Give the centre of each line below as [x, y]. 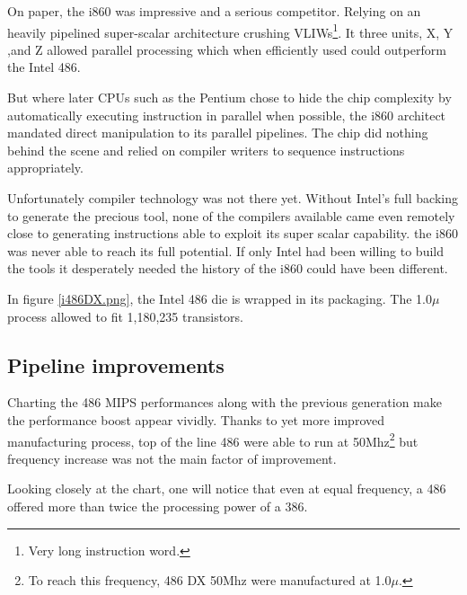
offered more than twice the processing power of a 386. [158, 506]
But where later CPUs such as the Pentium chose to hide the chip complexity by [229, 98]
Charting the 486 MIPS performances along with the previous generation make [225, 402]
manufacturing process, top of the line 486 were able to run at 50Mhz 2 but [213, 440]
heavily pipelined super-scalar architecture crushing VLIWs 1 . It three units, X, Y [230, 31]
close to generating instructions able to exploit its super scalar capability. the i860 [233, 233]
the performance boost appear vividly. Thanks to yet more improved [196, 419]
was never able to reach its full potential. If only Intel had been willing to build [225, 250]
